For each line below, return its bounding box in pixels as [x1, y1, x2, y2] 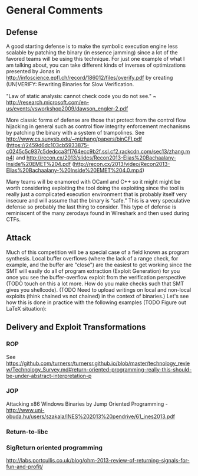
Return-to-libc [6, 428, 48, 436]
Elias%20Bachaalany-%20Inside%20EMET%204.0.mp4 [6, 167, 143, 174]
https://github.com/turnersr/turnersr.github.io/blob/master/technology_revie [6, 360, 190, 367]
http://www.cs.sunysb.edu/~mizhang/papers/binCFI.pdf [6, 135, 143, 142]
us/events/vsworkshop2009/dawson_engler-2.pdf [6, 105, 128, 112]
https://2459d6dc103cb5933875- [8, 142, 90, 148]
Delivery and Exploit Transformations [6, 322, 146, 332]
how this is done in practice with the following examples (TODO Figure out [6, 299, 187, 306]
